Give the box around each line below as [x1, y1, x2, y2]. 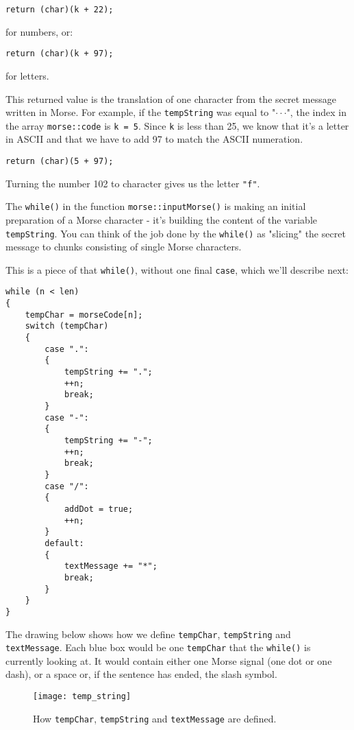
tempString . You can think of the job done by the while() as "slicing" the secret [5, 226, 346, 240]
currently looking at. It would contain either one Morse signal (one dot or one [5, 653, 332, 668]
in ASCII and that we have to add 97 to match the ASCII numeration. [5, 132, 303, 146]
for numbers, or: [5, 24, 73, 38]
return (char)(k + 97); [5, 49, 114, 59]
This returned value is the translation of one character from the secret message [5, 91, 336, 106]
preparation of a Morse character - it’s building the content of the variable [5, 212, 318, 226]
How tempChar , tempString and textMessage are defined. [33, 711, 277, 725]
